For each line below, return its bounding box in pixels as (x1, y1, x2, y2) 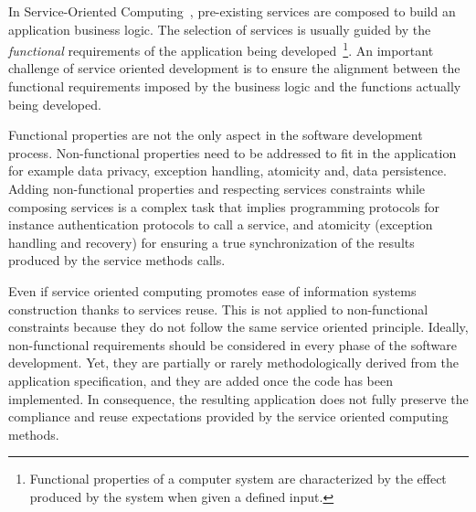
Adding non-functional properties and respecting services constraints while (8, 179, 426, 197)
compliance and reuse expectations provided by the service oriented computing (8, 407, 449, 426)
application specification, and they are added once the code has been (8, 370, 393, 389)
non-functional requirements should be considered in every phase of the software (8, 335, 457, 354)
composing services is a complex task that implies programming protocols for (8, 197, 440, 216)
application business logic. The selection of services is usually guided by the (8, 19, 431, 38)
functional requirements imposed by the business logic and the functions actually (8, 77, 461, 96)
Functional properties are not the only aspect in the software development (8, 125, 423, 144)
